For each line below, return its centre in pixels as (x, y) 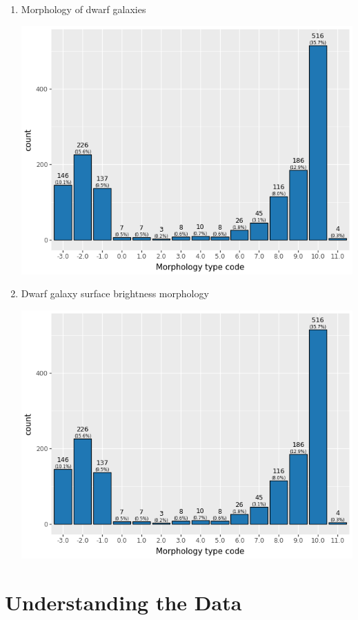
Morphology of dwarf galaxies (83, 9)
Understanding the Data (123, 602)
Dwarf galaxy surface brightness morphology (115, 293)
